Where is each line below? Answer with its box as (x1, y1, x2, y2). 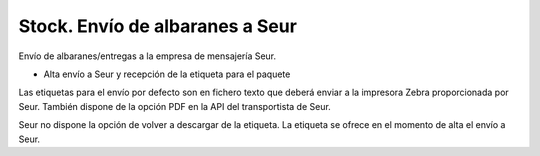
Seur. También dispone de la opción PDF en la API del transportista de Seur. (18, 100, 332, 112)
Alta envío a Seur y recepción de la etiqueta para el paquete (43, 68, 291, 80)
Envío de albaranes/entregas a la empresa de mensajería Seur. (18, 50, 277, 62)
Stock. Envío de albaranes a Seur (18, 15, 297, 37)
